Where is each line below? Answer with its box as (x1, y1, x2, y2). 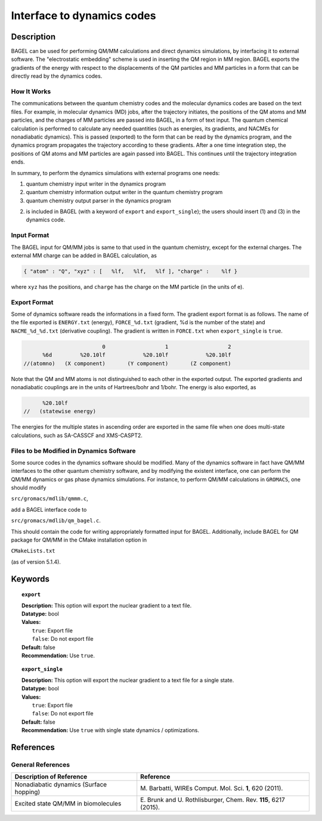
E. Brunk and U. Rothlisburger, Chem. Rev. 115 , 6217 (140, 796, 286, 804)
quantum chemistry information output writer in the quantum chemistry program (26, 189, 223, 196)
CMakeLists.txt (11, 548, 56, 555)
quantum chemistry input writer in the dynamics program (26, 180, 166, 187)
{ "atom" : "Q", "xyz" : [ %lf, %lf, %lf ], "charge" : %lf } (23, 267, 238, 275)
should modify (11, 484, 47, 491)
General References (11, 760, 70, 768)
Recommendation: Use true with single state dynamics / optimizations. (21, 727, 200, 734)
